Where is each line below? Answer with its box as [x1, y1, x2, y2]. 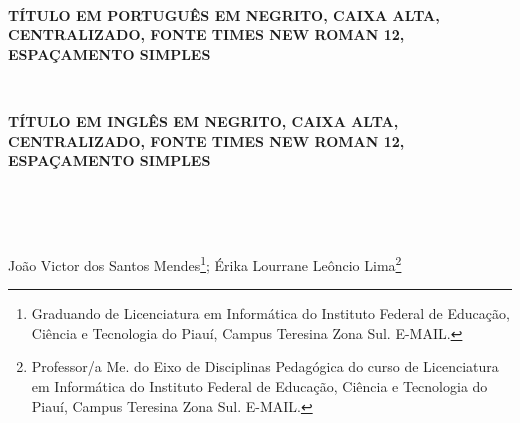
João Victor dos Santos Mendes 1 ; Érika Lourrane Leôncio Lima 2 [8, 251, 402, 275]
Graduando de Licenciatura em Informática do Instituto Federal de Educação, [31, 303, 510, 324]
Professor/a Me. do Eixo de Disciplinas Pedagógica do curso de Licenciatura [31, 356, 499, 377]
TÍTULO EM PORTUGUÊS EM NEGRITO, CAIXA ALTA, [8, 4, 440, 25]
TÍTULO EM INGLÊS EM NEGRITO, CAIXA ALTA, [8, 110, 399, 131]
